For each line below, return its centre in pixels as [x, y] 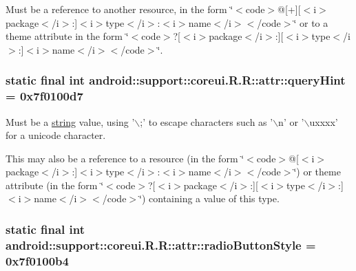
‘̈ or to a [311, 22]
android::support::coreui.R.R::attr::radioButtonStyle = [161, 245]
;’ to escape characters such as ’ [207, 121]
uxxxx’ [324, 121]
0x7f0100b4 [37, 260]
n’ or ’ [291, 121]
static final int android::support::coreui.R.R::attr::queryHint [176, 80]
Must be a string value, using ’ [70, 121]
